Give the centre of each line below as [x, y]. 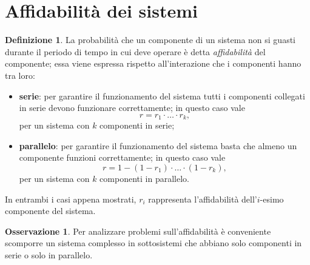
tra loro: [20, 75]
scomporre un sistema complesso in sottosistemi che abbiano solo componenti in [153, 243]
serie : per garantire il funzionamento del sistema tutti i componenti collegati [162, 96]
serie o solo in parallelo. [49, 254]
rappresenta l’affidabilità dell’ [203, 199]
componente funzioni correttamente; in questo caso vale [122, 157]
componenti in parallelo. [144, 178]
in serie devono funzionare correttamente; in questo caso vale [132, 108]
